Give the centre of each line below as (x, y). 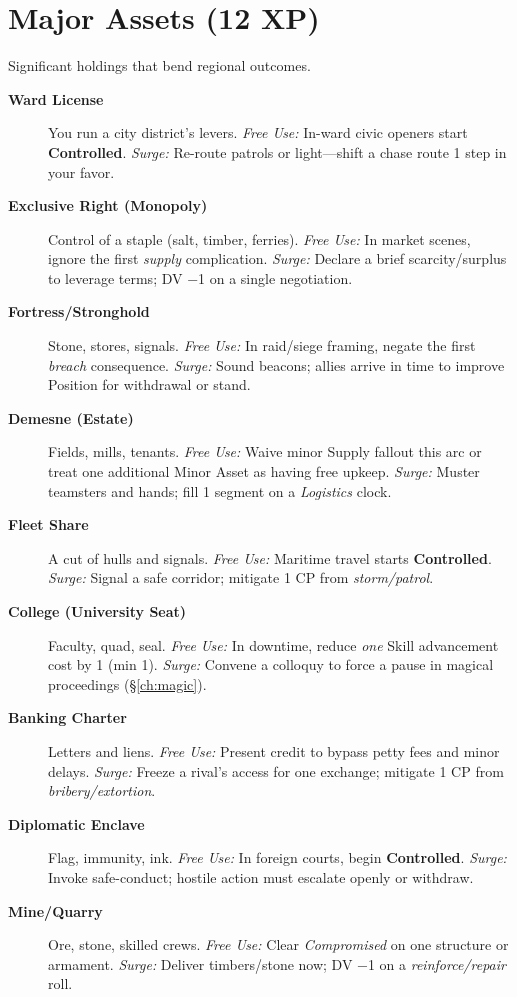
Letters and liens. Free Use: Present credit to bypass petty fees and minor (274, 750)
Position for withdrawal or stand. (149, 384)
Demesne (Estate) (71, 417)
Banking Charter (67, 717)
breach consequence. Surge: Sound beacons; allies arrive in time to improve (276, 364)
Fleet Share (48, 524)
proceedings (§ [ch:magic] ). (127, 683)
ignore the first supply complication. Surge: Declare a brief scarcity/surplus (277, 258)
